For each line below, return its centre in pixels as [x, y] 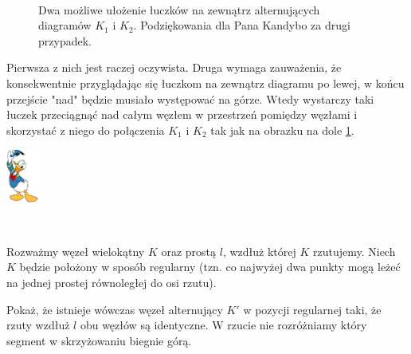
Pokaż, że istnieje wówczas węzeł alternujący [115, 309]
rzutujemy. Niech [354, 251]
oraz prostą [189, 251]
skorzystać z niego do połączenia [86, 130]
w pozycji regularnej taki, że [312, 309]
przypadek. [65, 40]
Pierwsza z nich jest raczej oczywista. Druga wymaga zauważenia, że [174, 67]
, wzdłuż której [259, 251]
